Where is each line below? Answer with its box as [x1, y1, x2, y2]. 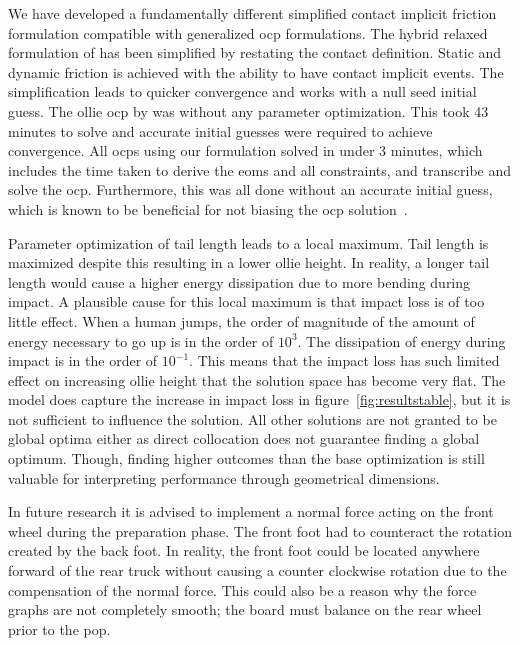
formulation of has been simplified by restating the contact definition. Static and [8, 42, 502, 63]
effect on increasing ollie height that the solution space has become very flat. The [8, 369, 506, 390]
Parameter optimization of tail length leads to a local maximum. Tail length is [8, 232, 489, 253]
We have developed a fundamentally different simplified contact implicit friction [8, 3, 497, 23]
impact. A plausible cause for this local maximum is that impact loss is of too [8, 291, 485, 312]
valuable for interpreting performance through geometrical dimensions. [8, 467, 440, 488]
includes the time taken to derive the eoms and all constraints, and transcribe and [8, 159, 512, 180]
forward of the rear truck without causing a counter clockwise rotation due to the [8, 560, 507, 581]
